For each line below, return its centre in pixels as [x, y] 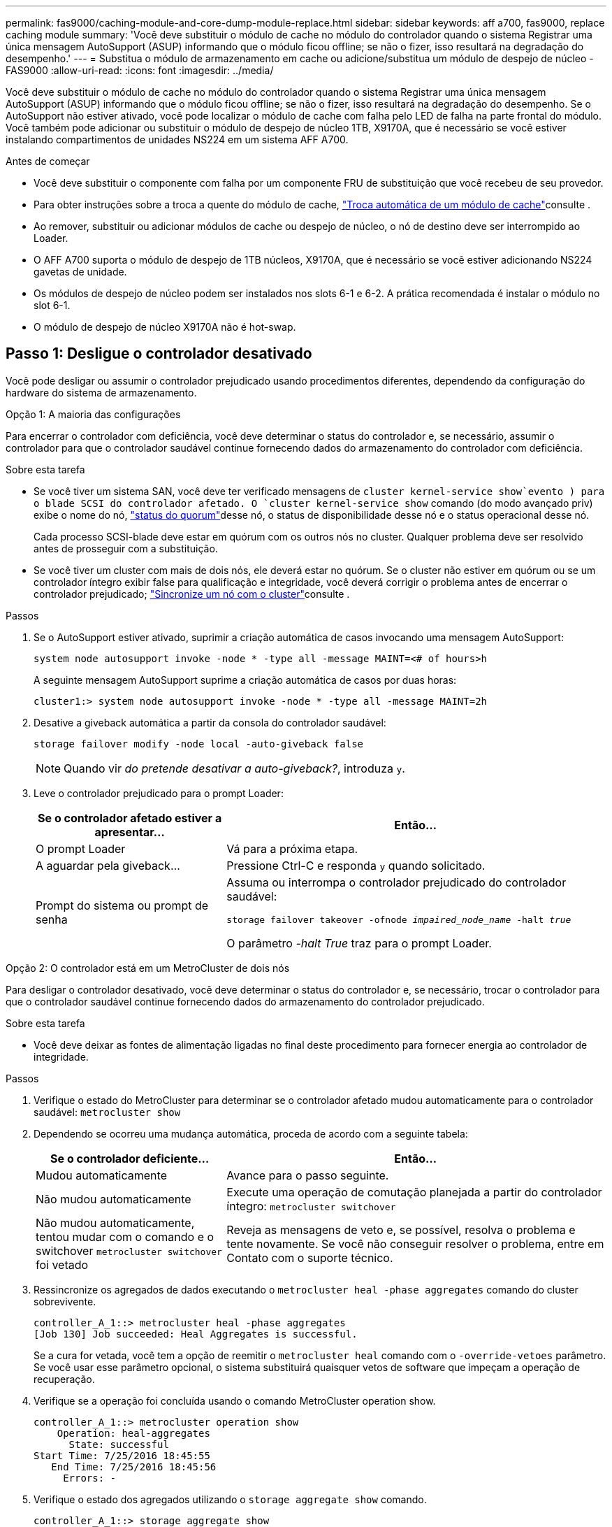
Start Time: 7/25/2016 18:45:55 [122, 1455]
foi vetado [62, 1264]
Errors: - [90, 1478]
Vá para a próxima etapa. [292, 848]
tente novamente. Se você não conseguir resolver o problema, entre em [415, 1243]
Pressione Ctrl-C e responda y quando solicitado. [356, 865]
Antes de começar [48, 161]
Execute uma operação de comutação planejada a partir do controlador [414, 1192]
